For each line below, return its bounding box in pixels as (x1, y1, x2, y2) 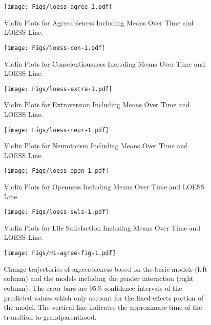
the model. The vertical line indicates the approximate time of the (4, 302, 202, 312)
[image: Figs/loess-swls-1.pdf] (4, 209, 109, 216)
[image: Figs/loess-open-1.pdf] (4, 167, 109, 175)
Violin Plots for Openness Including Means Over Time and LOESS (4, 182, 205, 192)
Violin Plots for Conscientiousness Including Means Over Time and (4, 58, 205, 69)
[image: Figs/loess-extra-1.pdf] (4, 85, 112, 93)
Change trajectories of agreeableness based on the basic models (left (4, 263, 208, 274)
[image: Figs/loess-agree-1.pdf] (4, 3, 112, 10)
